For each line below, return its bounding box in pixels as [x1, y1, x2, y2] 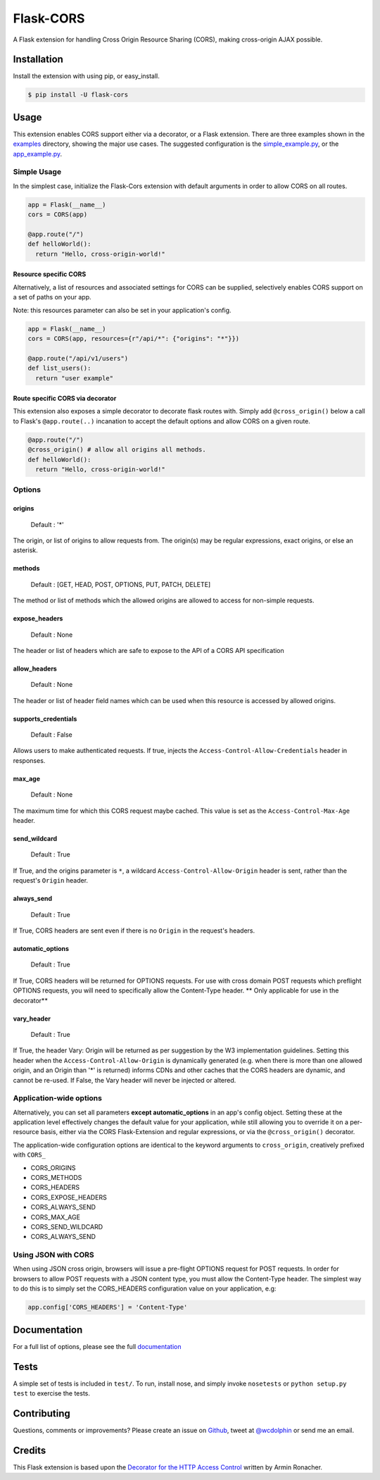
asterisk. [13, 546, 38, 554]
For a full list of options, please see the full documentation [13, 1342, 182, 1350]
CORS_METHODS [30, 1174, 82, 1181]
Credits [13, 1444, 46, 1456]
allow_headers [13, 664, 58, 673]
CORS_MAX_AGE [30, 1212, 81, 1221]
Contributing [13, 1407, 70, 1419]
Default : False [30, 730, 73, 739]
